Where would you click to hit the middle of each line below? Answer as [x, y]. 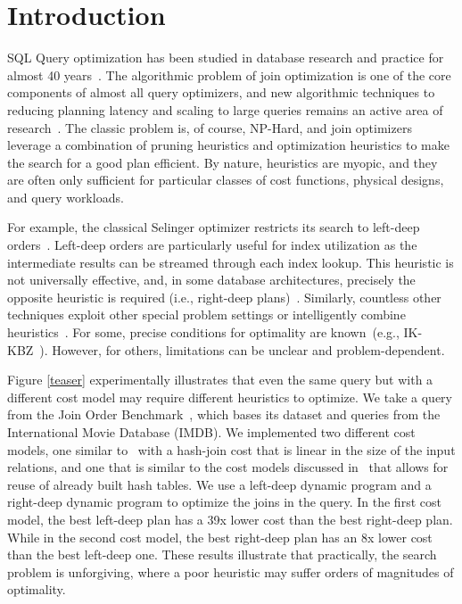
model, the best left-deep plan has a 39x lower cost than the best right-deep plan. [230, 519]
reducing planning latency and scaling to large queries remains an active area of [225, 109]
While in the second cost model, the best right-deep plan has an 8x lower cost [220, 537]
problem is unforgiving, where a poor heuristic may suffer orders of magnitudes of [231, 571]
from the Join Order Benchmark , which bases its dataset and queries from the [224, 414]
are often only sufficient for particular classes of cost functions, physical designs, [226, 180]
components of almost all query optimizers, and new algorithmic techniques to [221, 92]
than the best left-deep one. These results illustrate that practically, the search [222, 554]
